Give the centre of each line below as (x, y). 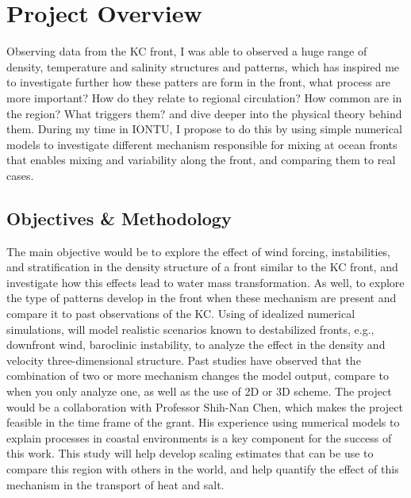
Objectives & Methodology (119, 218)
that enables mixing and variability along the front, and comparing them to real (201, 160)
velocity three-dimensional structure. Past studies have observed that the (184, 360)
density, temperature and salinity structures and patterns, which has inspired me (203, 66)
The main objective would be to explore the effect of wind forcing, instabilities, (199, 251)
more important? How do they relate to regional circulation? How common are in (204, 97)
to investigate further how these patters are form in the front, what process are (199, 82)
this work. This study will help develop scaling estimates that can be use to (190, 453)
